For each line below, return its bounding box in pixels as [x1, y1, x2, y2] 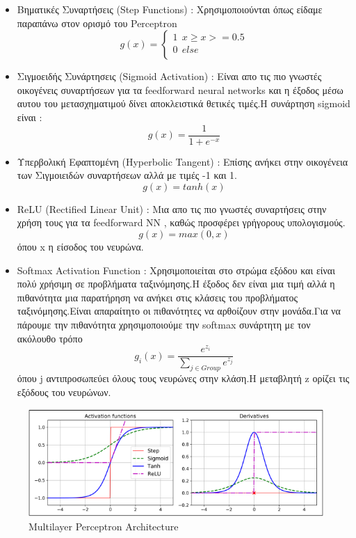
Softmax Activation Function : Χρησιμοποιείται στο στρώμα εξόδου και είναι [17, 262, 335, 277]
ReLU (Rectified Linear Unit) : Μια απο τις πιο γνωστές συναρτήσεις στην [17, 201, 327, 216]
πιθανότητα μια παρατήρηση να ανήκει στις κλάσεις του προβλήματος [17, 290, 298, 304]
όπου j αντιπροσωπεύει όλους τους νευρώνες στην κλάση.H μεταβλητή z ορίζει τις [17, 371, 350, 386]
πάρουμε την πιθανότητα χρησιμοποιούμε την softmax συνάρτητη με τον [17, 317, 311, 331]
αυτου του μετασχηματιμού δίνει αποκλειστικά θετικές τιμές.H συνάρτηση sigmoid [17, 96, 350, 111]
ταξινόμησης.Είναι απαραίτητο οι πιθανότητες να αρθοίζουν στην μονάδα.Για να [17, 303, 341, 318]
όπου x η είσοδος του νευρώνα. [17, 239, 144, 253]
